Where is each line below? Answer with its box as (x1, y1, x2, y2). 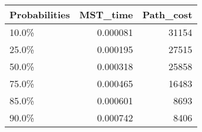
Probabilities (9, 8, 70, 21)
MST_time (79, 8, 133, 21)
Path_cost (142, 8, 193, 21)
